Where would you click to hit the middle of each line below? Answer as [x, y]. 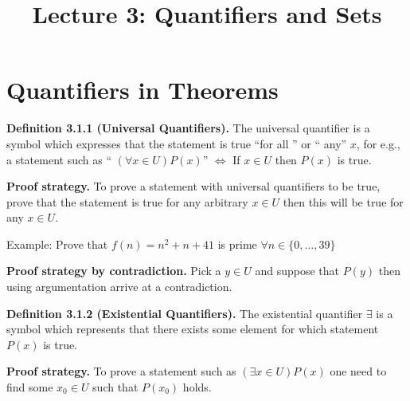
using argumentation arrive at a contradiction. [119, 287]
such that [115, 387]
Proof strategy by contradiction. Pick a [114, 271]
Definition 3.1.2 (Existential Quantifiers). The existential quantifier [185, 313]
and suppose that [297, 271]
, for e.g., [378, 143]
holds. [197, 387]
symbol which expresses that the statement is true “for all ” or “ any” [177, 143]
